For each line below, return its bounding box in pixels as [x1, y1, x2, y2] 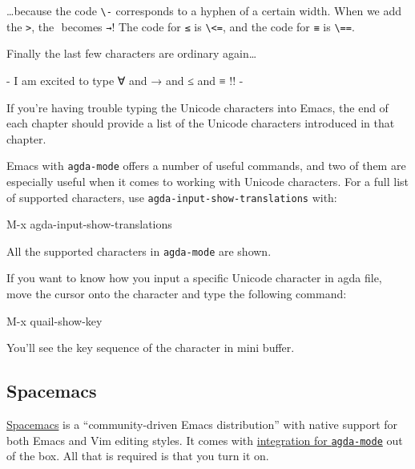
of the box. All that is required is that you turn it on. [6, 447, 269, 464]
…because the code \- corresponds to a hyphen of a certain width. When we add [6, 2, 402, 18]
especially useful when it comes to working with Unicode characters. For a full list [6, 172, 409, 189]
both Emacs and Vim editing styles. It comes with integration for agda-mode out [6, 431, 403, 448]
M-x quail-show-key [6, 312, 103, 329]
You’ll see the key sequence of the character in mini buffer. [6, 339, 295, 356]
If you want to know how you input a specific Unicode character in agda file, [6, 269, 382, 286]
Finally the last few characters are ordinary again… [6, 45, 257, 62]
